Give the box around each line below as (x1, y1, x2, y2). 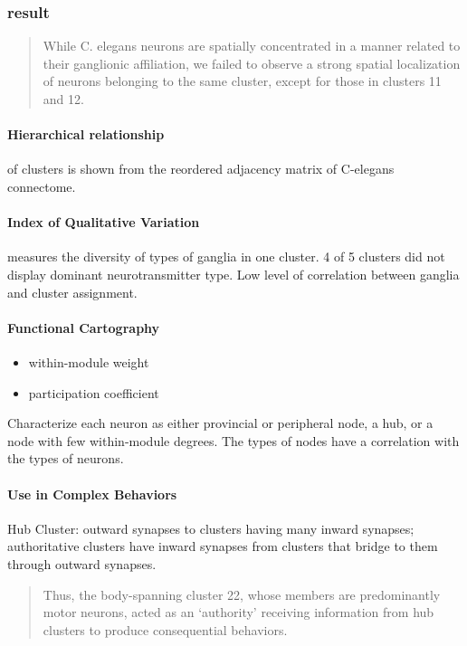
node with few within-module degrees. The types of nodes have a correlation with (7, 431, 460, 450)
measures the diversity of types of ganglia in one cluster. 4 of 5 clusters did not (7, 247, 445, 266)
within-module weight (28, 352, 149, 371)
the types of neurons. (7, 449, 124, 468)
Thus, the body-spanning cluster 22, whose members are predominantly (43, 584, 441, 603)
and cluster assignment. (7, 282, 138, 301)
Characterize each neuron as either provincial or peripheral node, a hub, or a (7, 413, 434, 432)
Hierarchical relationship (7, 125, 165, 144)
